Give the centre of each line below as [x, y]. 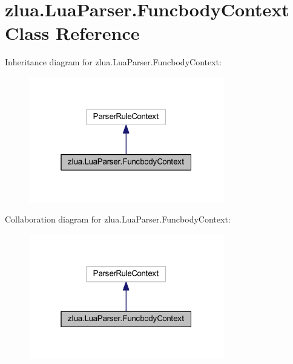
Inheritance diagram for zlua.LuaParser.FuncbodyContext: [113, 62]
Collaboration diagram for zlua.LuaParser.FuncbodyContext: [118, 219]
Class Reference [72, 33]
